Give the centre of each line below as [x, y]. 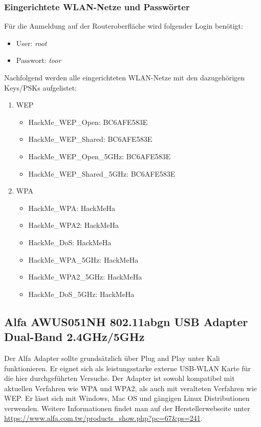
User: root [31, 43]
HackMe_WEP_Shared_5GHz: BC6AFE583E [102, 173]
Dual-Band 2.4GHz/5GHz [74, 337]
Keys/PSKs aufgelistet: [40, 87]
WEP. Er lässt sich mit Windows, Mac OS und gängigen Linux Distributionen [127, 398]
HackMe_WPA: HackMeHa [72, 208]
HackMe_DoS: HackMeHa [70, 242]
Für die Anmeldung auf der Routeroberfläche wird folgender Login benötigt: [124, 26]
